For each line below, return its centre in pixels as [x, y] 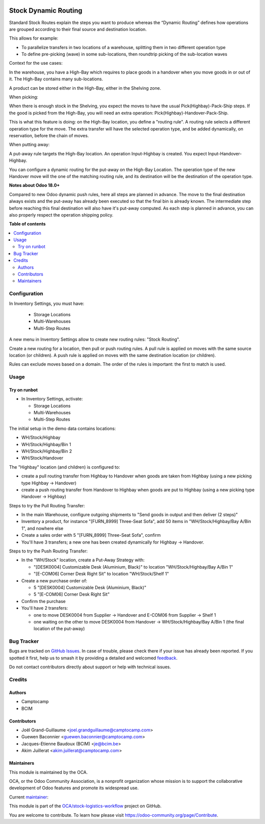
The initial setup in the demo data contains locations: [63, 428]
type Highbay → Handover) [49, 483]
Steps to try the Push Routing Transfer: [48, 551]
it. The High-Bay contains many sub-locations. [56, 79]
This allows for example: [34, 38]
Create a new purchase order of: [54, 580]
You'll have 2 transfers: [45, 608]
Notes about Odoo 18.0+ [34, 185]
